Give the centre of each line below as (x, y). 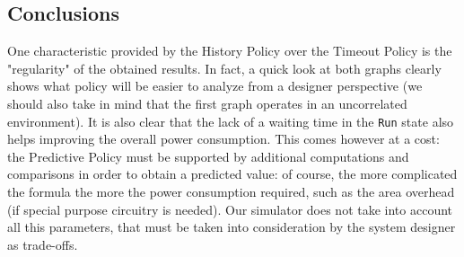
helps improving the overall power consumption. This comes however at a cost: (223, 139)
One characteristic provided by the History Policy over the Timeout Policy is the (230, 51)
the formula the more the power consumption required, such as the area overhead (231, 192)
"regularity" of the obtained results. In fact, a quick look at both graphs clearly (224, 68)
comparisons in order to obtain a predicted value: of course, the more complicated (232, 174)
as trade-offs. (43, 244)
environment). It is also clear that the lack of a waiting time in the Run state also (231, 121)
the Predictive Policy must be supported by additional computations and (208, 156)
